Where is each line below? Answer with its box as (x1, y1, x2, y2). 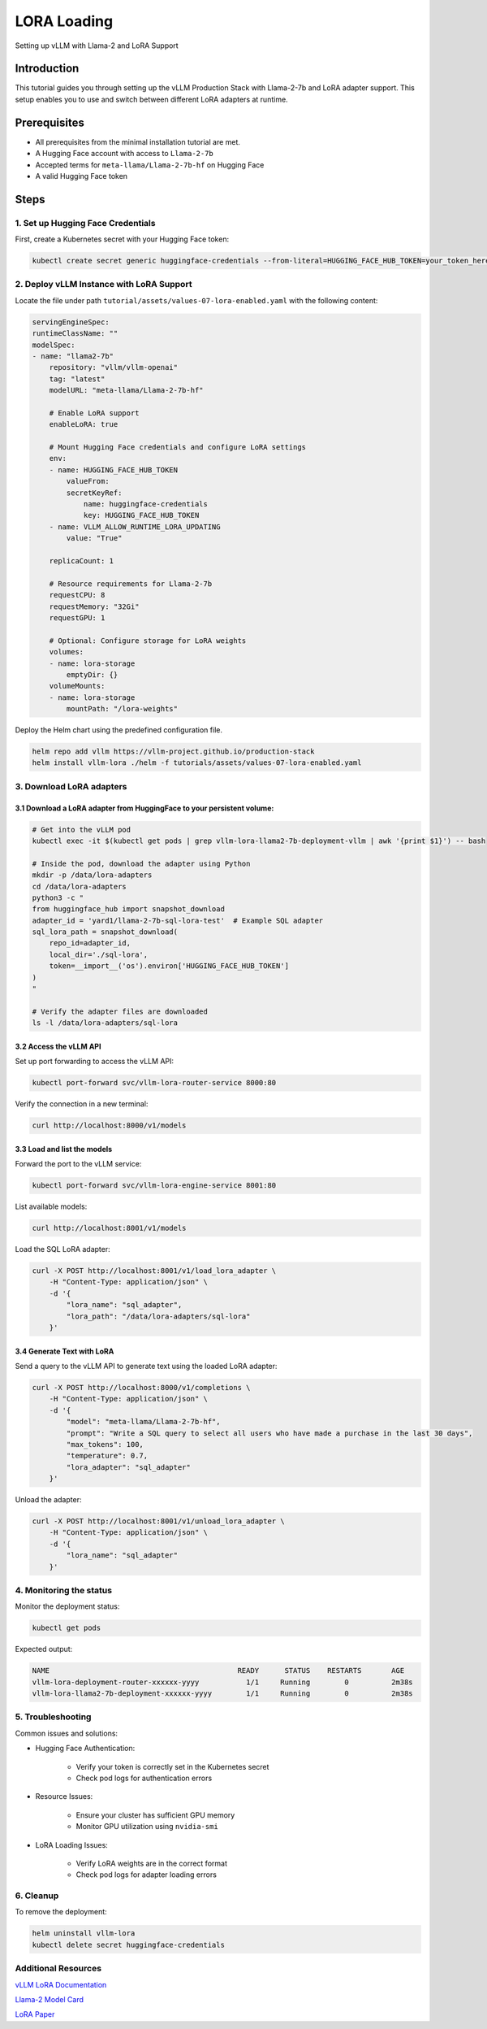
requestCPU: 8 (49, 590, 106, 600)
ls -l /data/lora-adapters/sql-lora (32, 1019, 179, 1028)
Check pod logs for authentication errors (75, 1773, 213, 1783)
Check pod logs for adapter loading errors (75, 1870, 217, 1879)
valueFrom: (66, 476, 110, 486)
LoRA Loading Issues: (35, 1840, 109, 1849)
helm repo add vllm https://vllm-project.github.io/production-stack (32, 747, 315, 756)
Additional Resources (15, 1963, 101, 1975)
